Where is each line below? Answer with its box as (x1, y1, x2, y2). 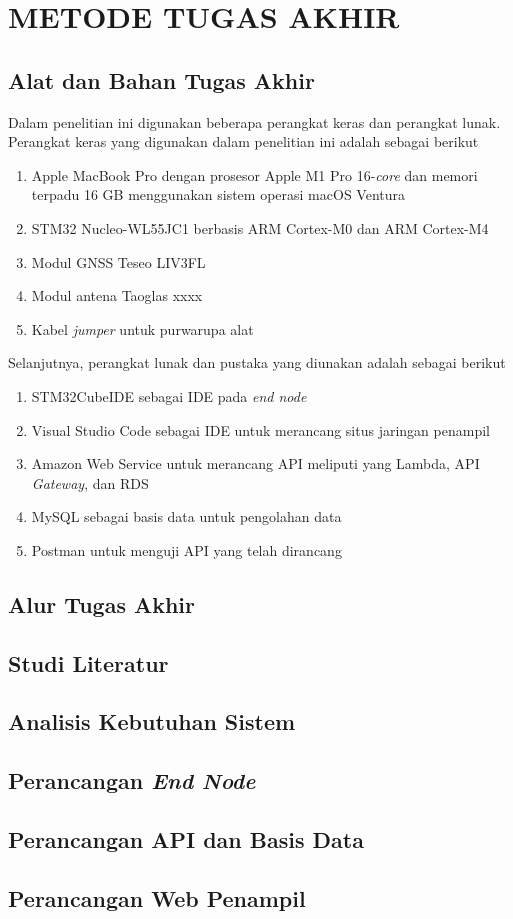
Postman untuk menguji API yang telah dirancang (31, 539, 342, 560)
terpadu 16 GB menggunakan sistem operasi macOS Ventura (31, 184, 405, 205)
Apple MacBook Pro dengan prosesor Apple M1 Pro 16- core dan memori (31, 164, 478, 185)
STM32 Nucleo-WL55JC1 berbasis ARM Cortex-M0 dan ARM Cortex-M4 (31, 217, 489, 238)
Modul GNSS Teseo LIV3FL (31, 251, 206, 272)
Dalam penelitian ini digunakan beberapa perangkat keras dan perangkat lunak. (8, 111, 501, 132)
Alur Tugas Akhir (8, 588, 196, 619)
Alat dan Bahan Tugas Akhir (8, 64, 315, 95)
